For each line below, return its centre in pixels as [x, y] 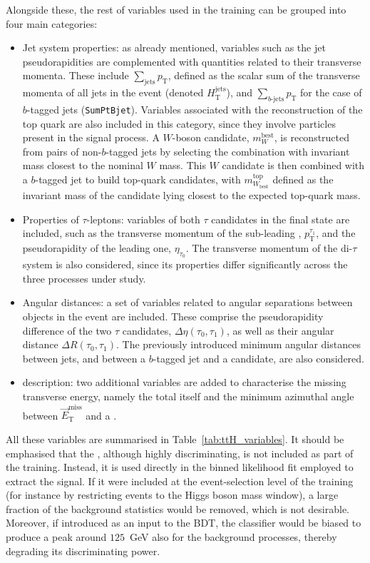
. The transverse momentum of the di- [269, 248]
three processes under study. [84, 278]
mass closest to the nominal [83, 165]
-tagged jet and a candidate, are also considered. [258, 358]
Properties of [51, 219]
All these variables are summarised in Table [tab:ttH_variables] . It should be [175, 438]
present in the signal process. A [91, 137]
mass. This [183, 165]
